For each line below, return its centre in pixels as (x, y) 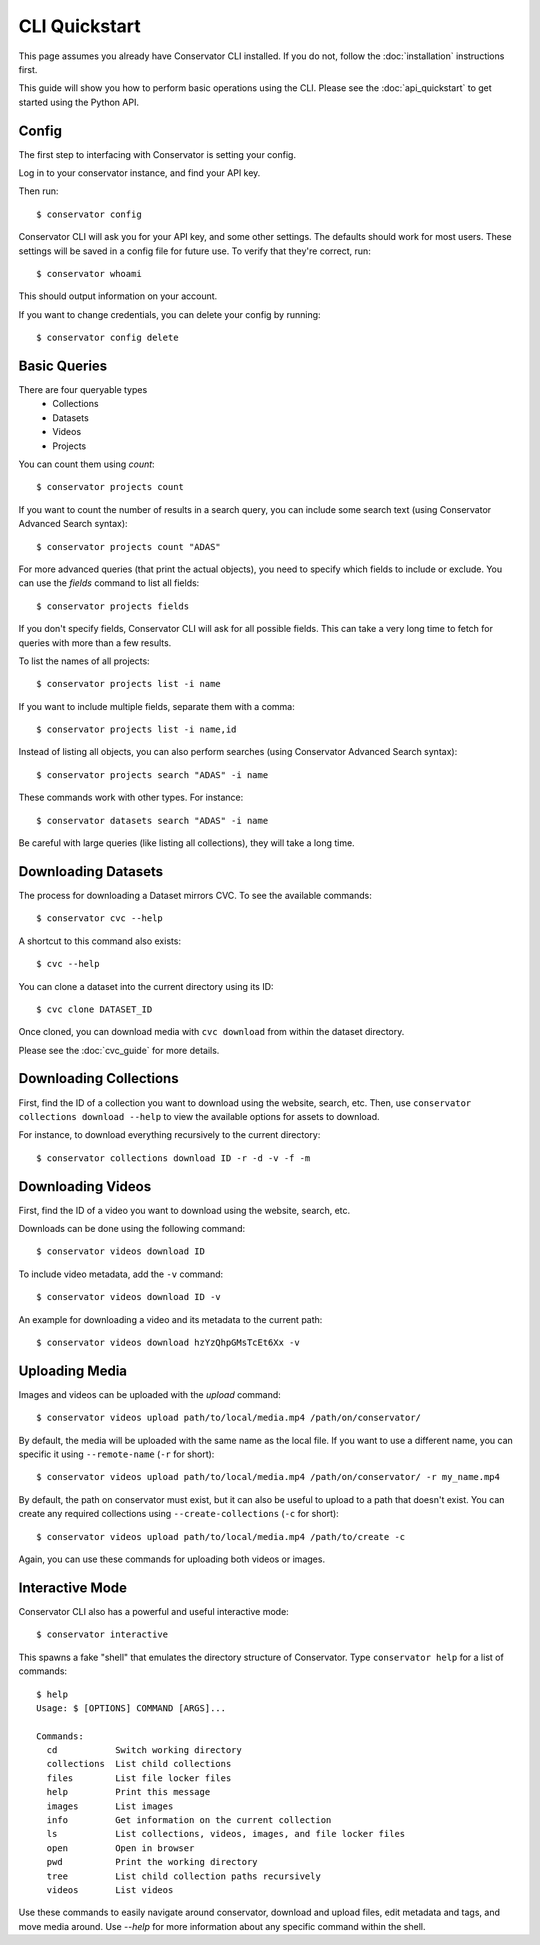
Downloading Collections (98, 1078)
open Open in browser (120, 1848)
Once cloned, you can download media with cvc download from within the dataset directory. (211, 1032)
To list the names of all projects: (84, 661)
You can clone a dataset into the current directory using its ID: (146, 986)
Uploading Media (73, 1370)
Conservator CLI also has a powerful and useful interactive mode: (153, 1611)
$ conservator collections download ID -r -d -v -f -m (173, 1158)
